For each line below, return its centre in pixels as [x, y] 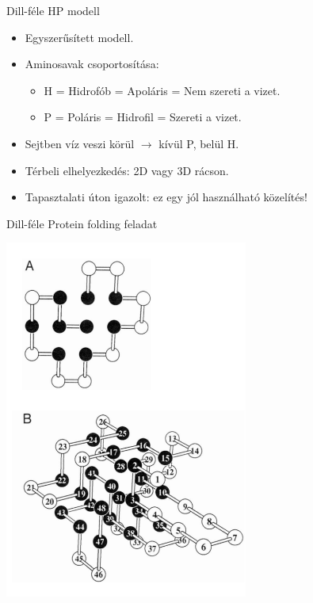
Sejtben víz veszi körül [80, 143]
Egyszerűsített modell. [79, 37]
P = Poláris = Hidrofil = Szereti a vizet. [143, 117]
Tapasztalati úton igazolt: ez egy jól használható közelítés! [166, 197]
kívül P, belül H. [199, 143]
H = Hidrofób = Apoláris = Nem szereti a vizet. [162, 90]
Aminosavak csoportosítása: [92, 64]
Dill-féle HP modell [53, 10]
